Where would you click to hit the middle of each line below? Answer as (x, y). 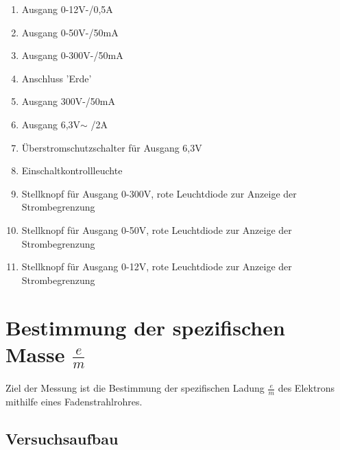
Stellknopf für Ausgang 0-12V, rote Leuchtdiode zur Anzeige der (157, 267)
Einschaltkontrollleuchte (72, 170)
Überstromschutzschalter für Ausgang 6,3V (112, 147)
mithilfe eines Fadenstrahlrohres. (74, 401)
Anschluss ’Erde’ (57, 78)
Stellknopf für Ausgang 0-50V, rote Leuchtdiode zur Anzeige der (157, 229)
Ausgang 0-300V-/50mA (72, 55)
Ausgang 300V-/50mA (68, 101)
